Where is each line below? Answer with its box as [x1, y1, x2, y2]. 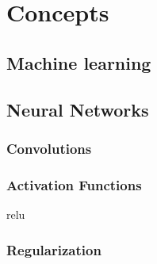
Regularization [6, 239, 101, 259]
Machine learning [6, 50, 151, 75]
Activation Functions [6, 174, 142, 194]
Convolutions [6, 138, 92, 158]
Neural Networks [6, 97, 149, 121]
